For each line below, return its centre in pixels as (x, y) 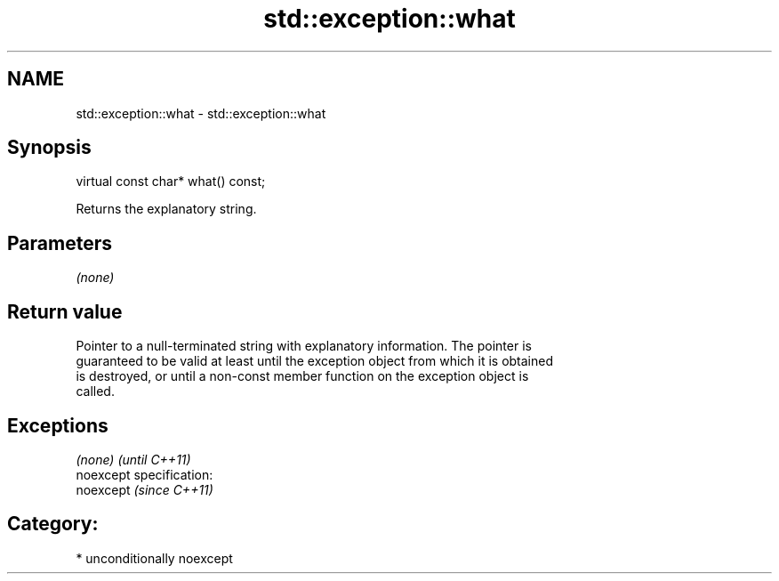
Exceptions (58, 425)
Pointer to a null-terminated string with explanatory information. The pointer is (304, 346)
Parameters (60, 243)
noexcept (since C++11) (145, 489)
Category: (53, 524)
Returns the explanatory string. (166, 209)
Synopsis (49, 148)
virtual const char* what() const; (171, 182)
